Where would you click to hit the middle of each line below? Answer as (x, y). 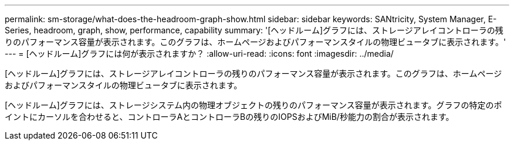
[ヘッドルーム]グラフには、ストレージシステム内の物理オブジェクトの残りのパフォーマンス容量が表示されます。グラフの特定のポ (253, 105)
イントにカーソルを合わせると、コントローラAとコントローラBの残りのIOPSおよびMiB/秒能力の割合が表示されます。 (229, 117)
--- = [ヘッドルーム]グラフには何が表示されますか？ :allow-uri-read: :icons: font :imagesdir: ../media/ (199, 53)
